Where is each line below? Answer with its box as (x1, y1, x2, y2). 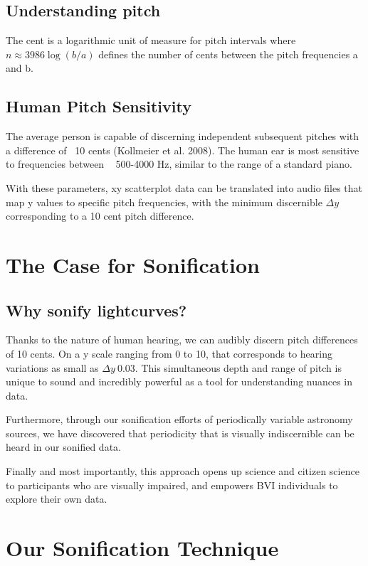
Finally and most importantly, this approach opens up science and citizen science (6, 464, 359, 479)
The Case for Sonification (6, 250, 260, 279)
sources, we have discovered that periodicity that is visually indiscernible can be (6, 425, 354, 440)
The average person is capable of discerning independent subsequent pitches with (6, 129, 359, 144)
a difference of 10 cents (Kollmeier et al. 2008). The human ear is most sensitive (6, 142, 359, 157)
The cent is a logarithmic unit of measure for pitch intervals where (6, 33, 296, 48)
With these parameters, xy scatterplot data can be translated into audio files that (6, 180, 363, 195)
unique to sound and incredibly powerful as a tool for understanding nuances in (6, 374, 353, 389)
